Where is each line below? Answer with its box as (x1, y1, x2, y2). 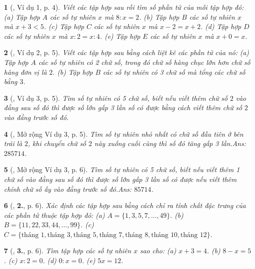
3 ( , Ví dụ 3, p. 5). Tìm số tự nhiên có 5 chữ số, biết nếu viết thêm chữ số (4, 92, 228, 103)
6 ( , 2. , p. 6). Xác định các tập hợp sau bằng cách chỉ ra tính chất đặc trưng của (4, 200, 246, 210)
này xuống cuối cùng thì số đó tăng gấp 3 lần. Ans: (94, 138, 246, 149)
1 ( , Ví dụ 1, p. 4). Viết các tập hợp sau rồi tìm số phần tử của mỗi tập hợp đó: (4, 2, 244, 12)
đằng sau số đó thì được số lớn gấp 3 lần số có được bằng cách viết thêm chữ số (4, 102, 242, 113)
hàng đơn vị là (4, 66, 47, 77)
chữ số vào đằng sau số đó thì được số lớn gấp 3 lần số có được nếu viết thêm (4, 174, 237, 184)
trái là (4, 138, 23, 149)
